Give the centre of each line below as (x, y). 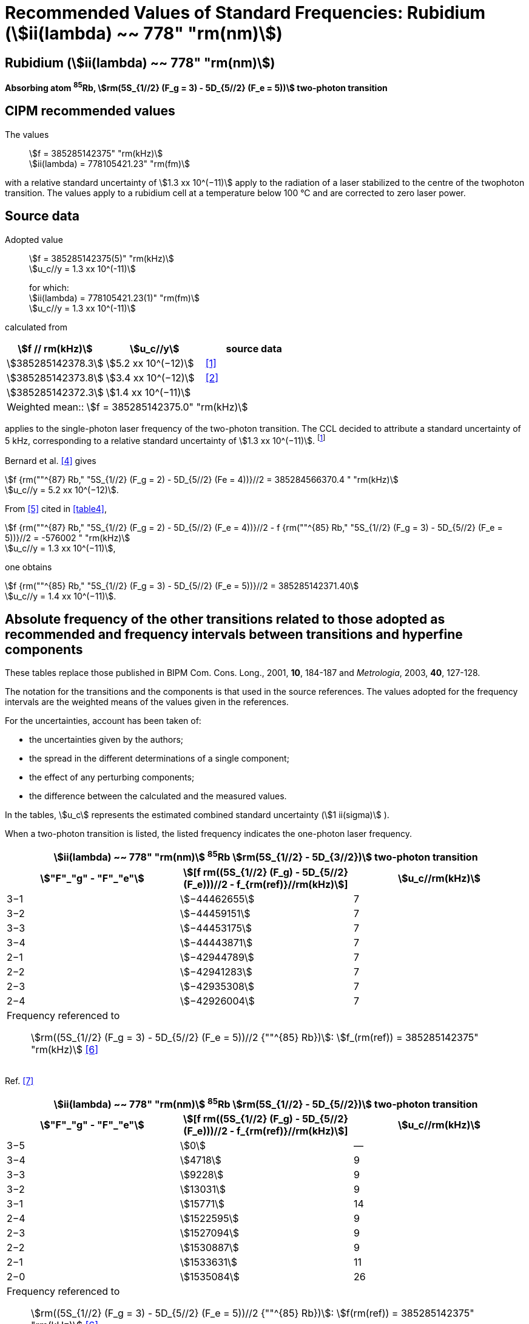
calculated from (36, 327)
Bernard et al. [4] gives (51, 460)
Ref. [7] (19, 1080)
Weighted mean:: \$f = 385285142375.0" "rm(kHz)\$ (127, 407)
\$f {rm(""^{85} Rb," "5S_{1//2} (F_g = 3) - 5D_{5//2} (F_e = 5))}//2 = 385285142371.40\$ (182, 585)
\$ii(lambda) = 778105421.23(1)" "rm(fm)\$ (114, 298)
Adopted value (34, 239)
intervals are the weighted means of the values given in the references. (147, 702)
